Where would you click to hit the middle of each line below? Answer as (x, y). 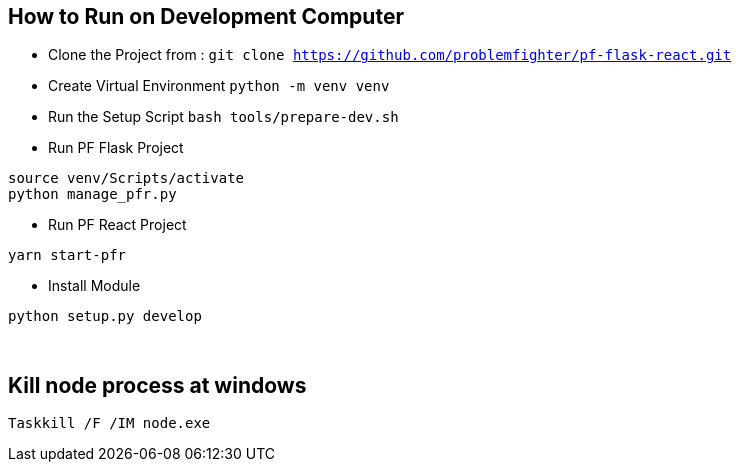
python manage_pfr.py (92, 194)
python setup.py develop (105, 316)
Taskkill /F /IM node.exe (109, 423)
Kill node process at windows (157, 385)
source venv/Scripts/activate (126, 178)
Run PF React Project (117, 225)
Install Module (94, 286)
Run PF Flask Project (116, 148)
